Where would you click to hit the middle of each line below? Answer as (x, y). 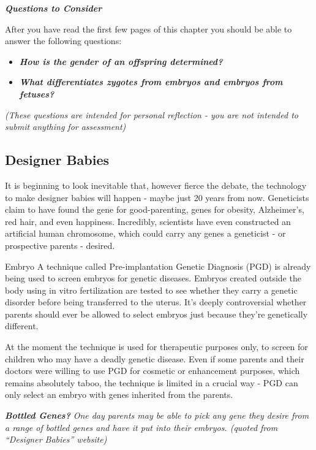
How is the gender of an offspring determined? (121, 61)
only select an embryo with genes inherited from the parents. (119, 395)
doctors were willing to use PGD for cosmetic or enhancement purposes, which (152, 371)
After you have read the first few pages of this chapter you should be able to (149, 29)
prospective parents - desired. (60, 245)
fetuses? (37, 93)
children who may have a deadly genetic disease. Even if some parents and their (155, 358)
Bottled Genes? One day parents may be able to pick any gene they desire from (157, 415)
